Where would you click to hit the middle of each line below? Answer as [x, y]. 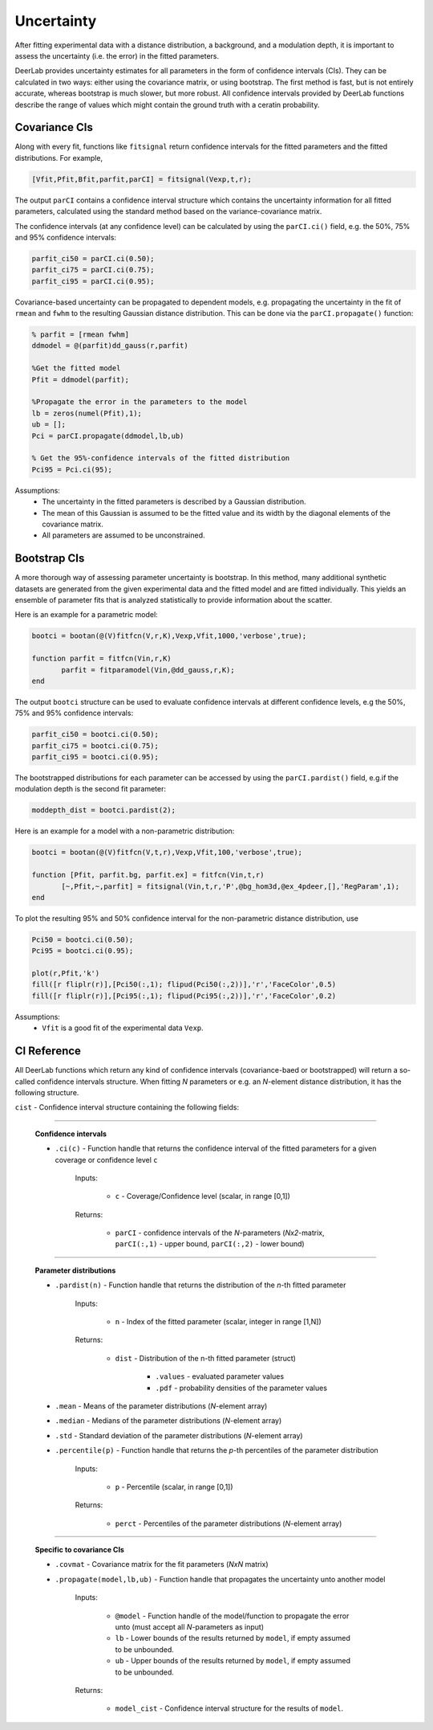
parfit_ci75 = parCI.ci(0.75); [93, 270]
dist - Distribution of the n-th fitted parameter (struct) [206, 1358]
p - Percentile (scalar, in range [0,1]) [174, 1487]
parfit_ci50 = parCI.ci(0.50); [93, 258]
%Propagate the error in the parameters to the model [140, 402]
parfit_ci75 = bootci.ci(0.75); [95, 746]
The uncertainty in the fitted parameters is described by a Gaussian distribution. [174, 501]
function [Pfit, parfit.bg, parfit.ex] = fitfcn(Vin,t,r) [148, 875]
